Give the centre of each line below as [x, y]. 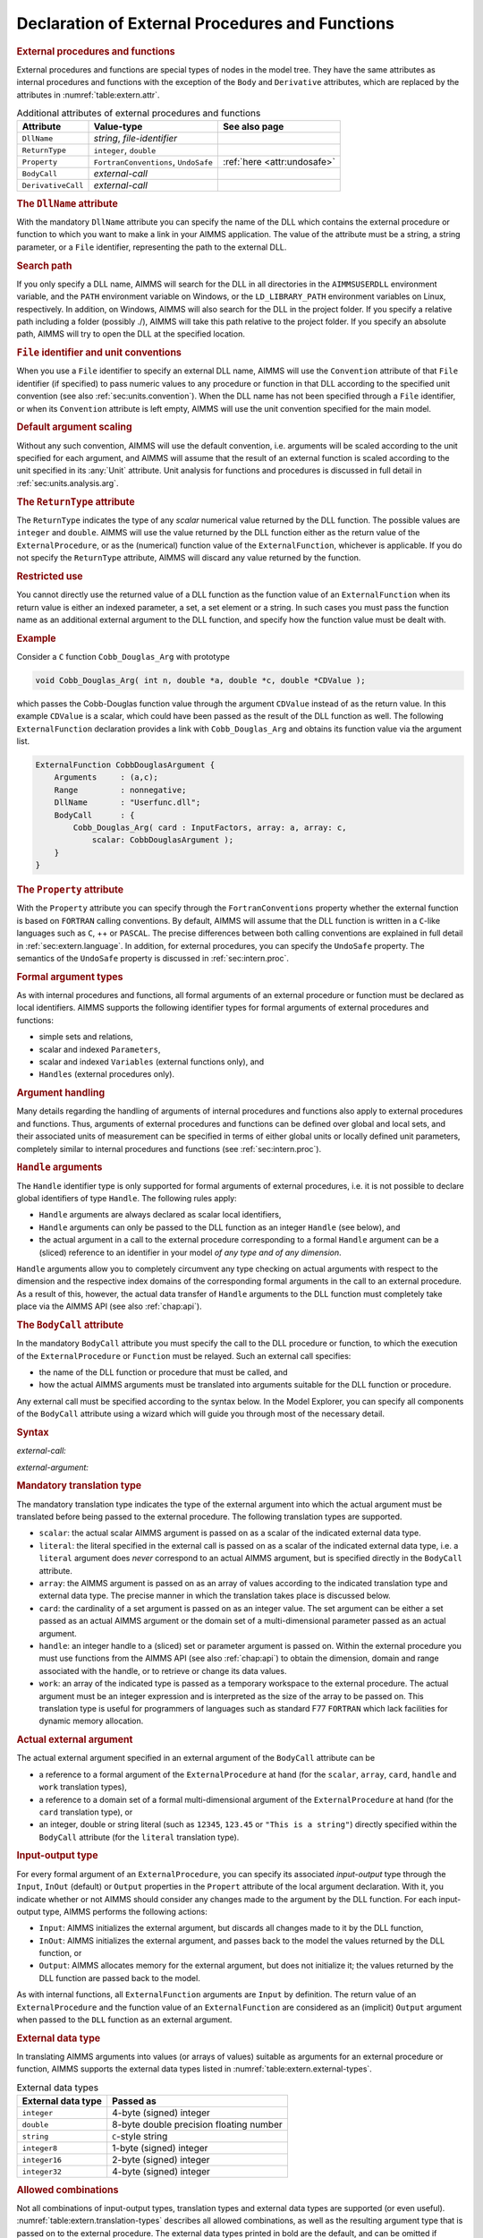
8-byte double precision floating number [198, 2124]
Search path [44, 266]
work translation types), [83, 1787]
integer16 [42, 2160]
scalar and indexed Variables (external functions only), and [152, 1062]
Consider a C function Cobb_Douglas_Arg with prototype [123, 656]
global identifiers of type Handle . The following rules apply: [127, 1199]
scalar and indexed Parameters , [100, 1049]
